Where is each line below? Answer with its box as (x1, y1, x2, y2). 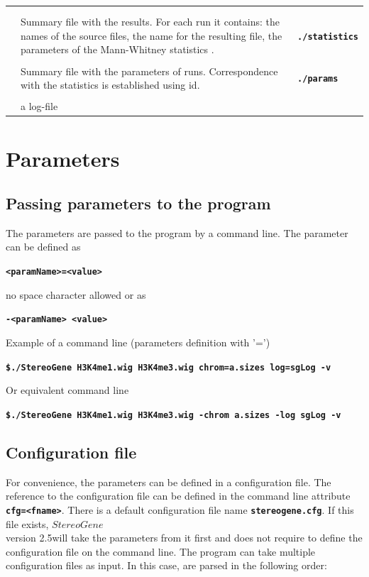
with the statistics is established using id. (21, 77, 200, 92)
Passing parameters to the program (6, 192, 271, 214)
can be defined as (6, 239, 81, 254)
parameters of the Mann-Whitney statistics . (21, 42, 214, 57)
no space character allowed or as (6, 287, 146, 302)
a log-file (21, 99, 58, 114)
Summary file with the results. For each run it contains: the (21, 14, 280, 29)
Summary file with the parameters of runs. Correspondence (21, 63, 278, 78)
